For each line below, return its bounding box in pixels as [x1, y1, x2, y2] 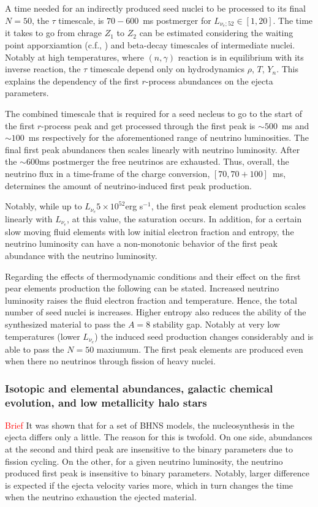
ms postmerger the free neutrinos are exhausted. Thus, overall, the [39, 155, 289, 168]
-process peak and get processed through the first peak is [41, 119, 256, 132]
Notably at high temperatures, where [5, 50, 144, 63]
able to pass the [5, 342, 64, 355]
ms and [281, 119, 309, 132]
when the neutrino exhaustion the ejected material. [5, 490, 197, 503]
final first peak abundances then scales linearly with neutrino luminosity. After [5, 143, 300, 156]
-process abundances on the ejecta [145, 74, 273, 87]
